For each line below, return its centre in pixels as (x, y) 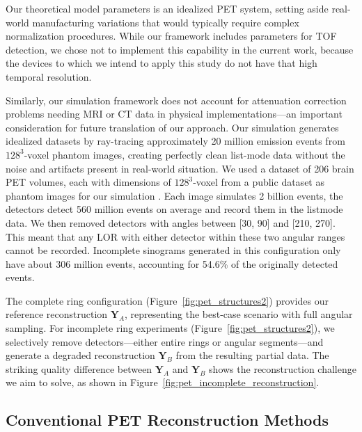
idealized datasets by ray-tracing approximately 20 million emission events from (175, 141)
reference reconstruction (57, 314)
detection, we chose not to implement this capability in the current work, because (180, 49)
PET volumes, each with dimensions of (88, 182)
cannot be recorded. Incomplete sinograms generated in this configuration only (173, 250)
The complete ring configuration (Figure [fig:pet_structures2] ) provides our (167, 300)
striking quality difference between (79, 368)
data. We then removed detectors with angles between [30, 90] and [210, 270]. (171, 222)
